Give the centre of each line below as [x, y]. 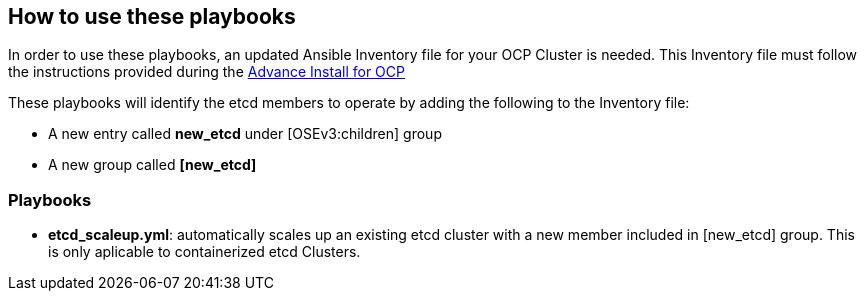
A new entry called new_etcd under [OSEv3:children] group [245, 134]
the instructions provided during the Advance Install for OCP [206, 72]
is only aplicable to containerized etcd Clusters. [204, 252]
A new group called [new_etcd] [152, 165]
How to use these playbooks [152, 16]
